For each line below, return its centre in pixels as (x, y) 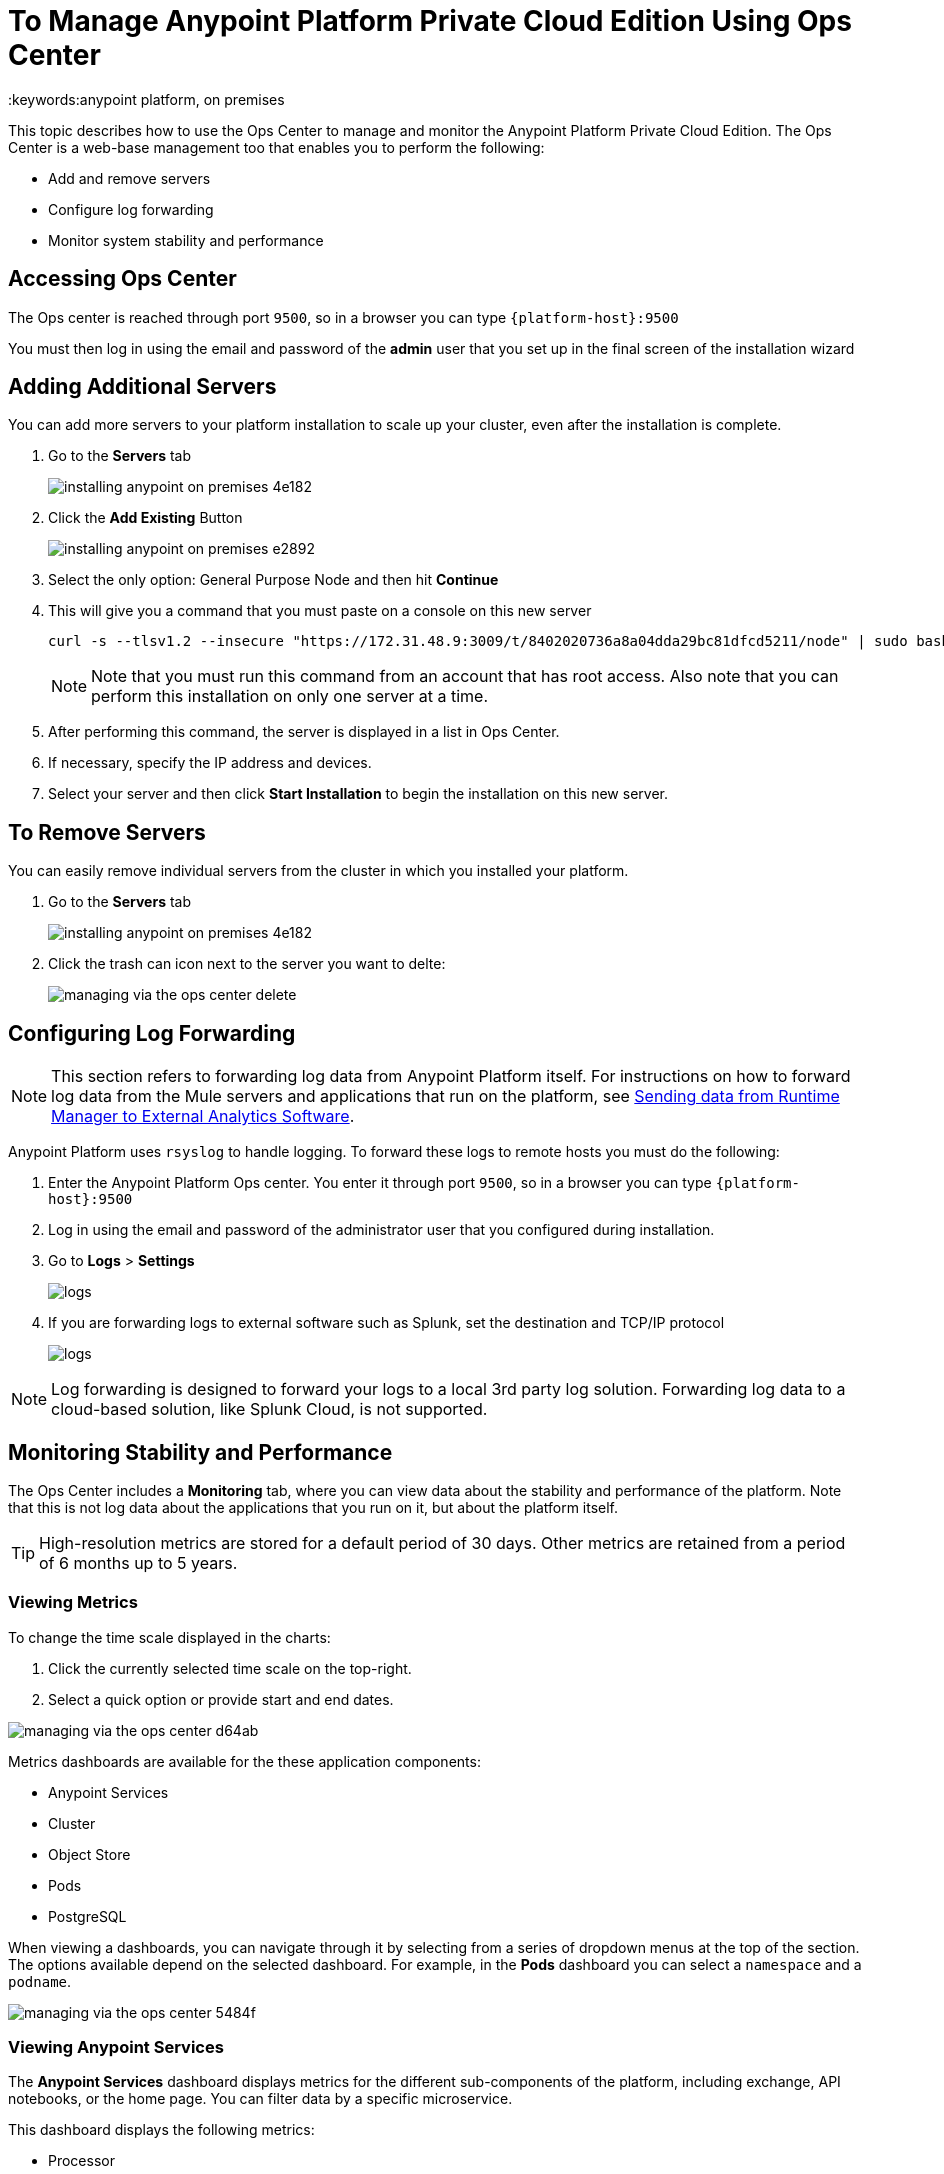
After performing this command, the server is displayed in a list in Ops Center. (304, 732)
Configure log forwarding (131, 209)
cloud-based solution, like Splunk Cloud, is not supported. (269, 1409)
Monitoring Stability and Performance (200, 1452)
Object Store (89, 1854)
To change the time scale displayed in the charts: (169, 1637)
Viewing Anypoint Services (116, 2047)
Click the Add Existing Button (145, 518)
